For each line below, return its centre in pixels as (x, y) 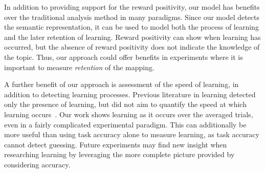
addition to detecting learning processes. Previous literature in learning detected (130, 94)
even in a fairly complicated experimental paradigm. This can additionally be (125, 124)
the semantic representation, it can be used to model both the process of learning (131, 27)
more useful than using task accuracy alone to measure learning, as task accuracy (132, 134)
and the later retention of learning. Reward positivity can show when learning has (132, 37)
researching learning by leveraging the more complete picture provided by (119, 154)
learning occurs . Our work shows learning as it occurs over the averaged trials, (129, 114)
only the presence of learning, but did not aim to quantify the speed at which (125, 104)
